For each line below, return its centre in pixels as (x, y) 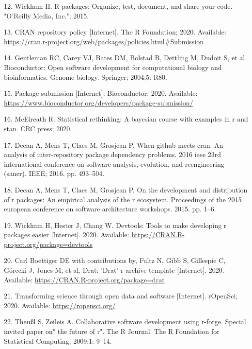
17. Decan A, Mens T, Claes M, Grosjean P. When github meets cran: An (114, 145)
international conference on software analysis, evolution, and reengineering (114, 164)
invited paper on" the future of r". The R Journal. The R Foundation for (112, 331)
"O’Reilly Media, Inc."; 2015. (47, 15)
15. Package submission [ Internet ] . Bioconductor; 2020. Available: (101, 93)
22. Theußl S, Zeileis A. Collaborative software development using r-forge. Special (125, 322)
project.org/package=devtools (48, 244)
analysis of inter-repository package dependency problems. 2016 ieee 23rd (113, 154)
